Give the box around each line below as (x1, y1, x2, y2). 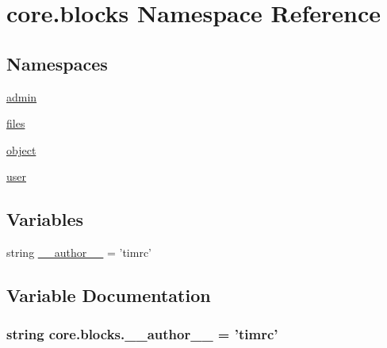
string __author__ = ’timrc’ (6, 244, 152, 261)
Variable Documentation (6, 283, 211, 308)
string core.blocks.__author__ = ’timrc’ (6, 324, 278, 344)
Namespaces (6, 51, 108, 75)
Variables (6, 207, 84, 231)
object (6, 141, 36, 158)
